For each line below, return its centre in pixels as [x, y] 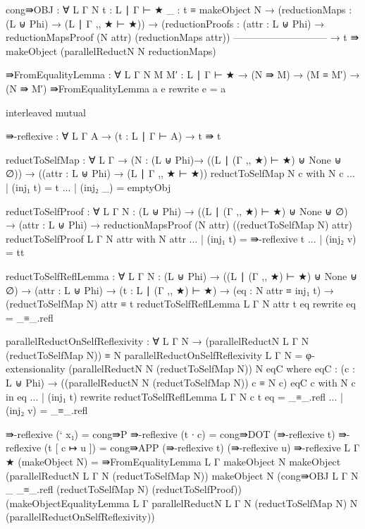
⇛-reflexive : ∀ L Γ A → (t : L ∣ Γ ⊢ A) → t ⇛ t [113, 136]
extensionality [36, 369]
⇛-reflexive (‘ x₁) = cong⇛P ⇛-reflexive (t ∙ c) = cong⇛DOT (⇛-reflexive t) [171, 433]
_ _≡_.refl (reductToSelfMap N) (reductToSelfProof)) [124, 489]
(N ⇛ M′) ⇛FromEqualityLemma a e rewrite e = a [116, 88]
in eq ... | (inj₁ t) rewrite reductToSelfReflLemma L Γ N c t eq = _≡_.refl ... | [174, 396]
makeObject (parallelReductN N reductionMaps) [111, 50]
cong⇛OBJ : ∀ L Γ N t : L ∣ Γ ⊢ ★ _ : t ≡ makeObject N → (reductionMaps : [179, 9]
